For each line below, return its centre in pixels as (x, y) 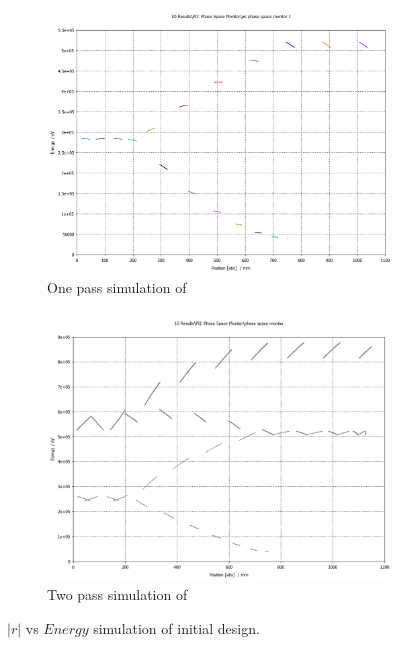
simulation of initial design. (176, 627)
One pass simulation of (117, 287)
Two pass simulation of (117, 594)
